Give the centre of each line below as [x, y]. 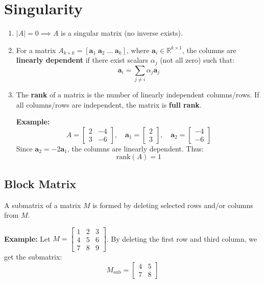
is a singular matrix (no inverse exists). [122, 33]
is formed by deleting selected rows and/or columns [173, 205]
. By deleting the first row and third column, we [182, 238]
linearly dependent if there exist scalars [82, 60]
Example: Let [27, 238]
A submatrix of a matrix [43, 205]
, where [138, 50]
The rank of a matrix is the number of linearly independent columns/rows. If [138, 95]
